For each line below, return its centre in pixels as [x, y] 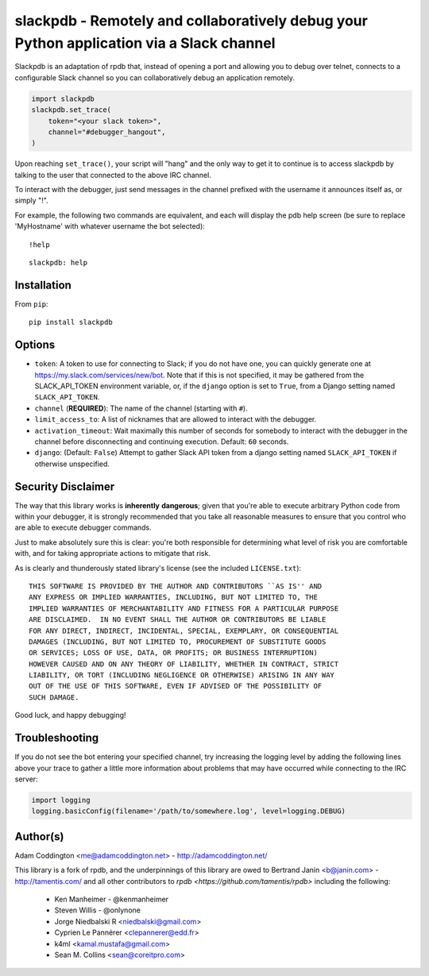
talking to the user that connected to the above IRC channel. [113, 175]
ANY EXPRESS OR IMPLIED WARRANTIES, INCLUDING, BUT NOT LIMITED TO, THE [173, 597]
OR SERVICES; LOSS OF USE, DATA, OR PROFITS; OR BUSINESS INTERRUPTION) [173, 653]
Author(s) [39, 837]
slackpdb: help [58, 262]
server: [27, 779]
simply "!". [31, 201]
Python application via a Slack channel [145, 43]
